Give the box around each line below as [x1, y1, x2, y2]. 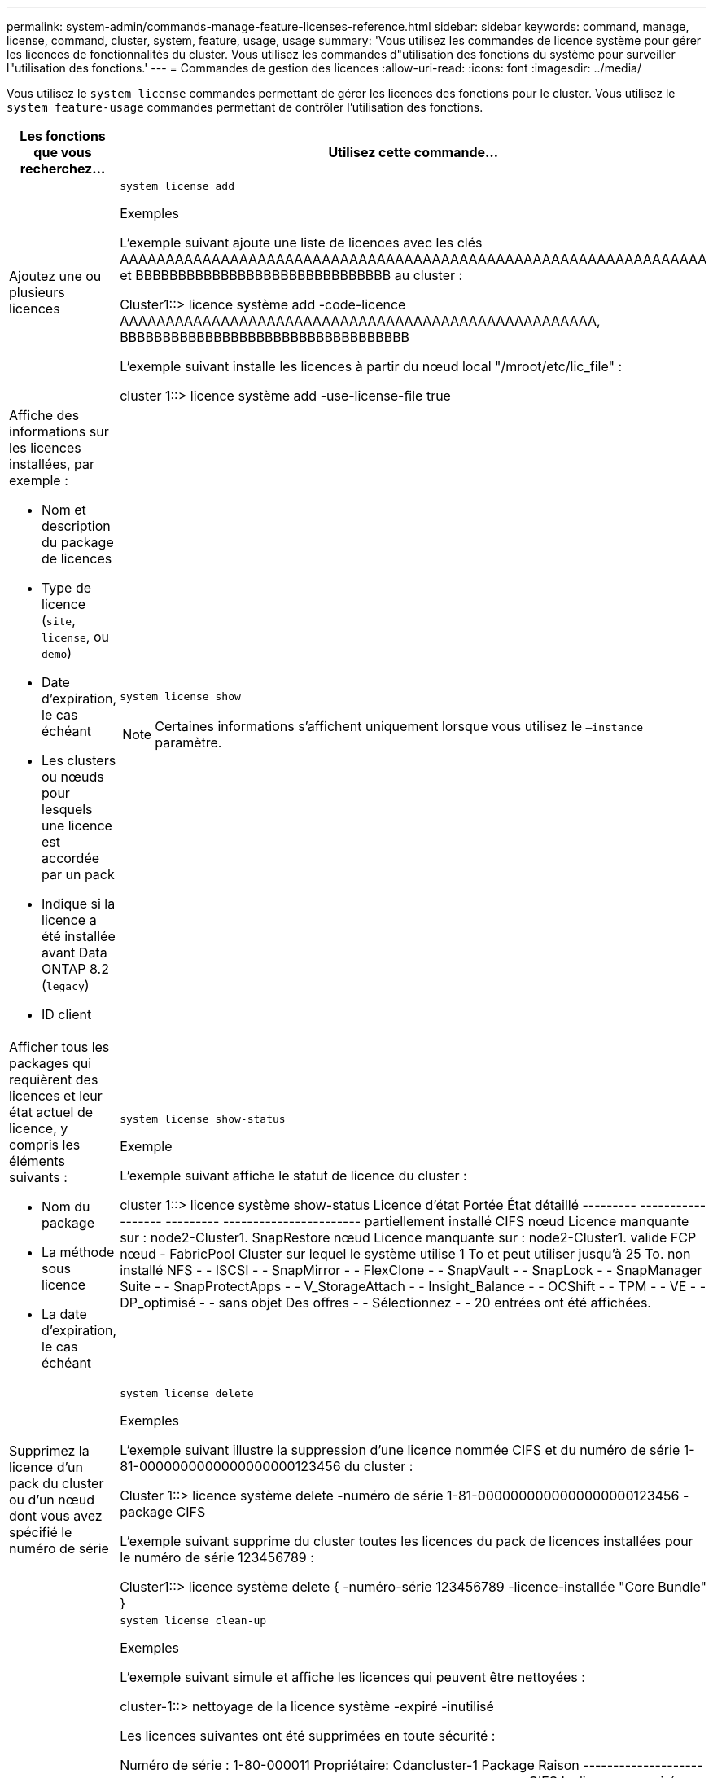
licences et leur [9, 1088, 103, 1104]
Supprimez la [9, 1442, 90, 1459]
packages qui [9, 1055, 92, 1071]
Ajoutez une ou [9, 267, 102, 284]
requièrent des [9, 1071, 98, 1088]
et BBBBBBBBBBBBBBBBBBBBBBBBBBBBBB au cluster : [120, 267, 463, 283]
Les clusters [42, 752, 116, 769]
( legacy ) [42, 977, 90, 993]
